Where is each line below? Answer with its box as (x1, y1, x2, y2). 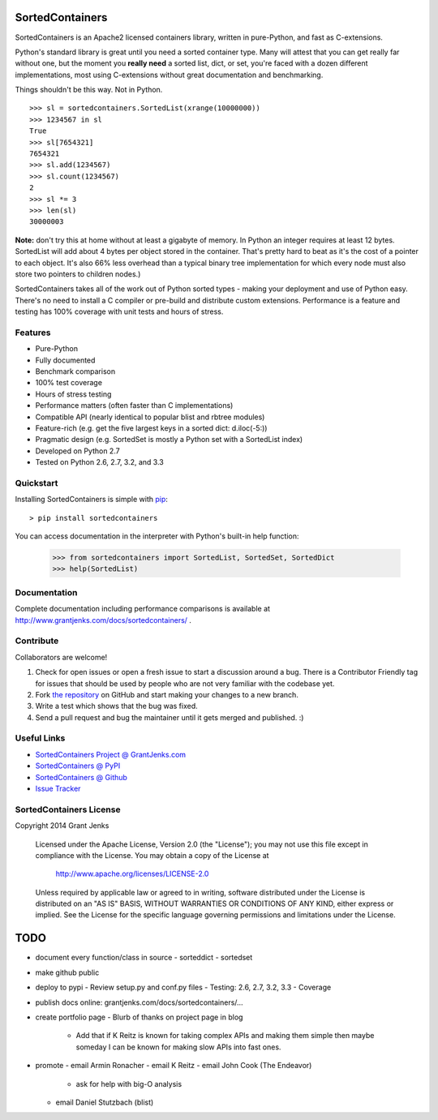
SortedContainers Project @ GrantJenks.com (35, 749, 187, 759)
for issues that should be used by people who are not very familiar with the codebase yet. (35, 678, 335, 689)
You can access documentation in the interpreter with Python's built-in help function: (15, 531, 299, 541)
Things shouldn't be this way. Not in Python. (15, 85, 163, 95)
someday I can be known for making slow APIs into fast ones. (75, 1042, 281, 1052)
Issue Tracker (35, 783, 81, 793)
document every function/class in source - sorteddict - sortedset (35, 953, 253, 963)
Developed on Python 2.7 (35, 446, 121, 456)
